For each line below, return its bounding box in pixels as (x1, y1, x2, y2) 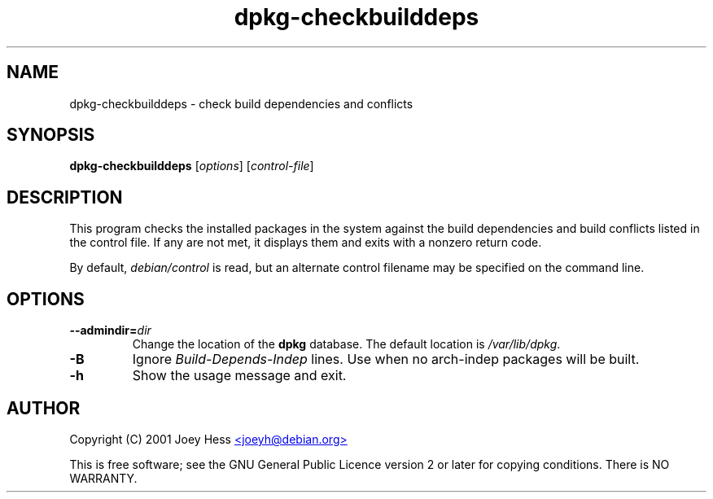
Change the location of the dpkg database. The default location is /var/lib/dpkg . (132, 337, 561, 352)
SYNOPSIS (7, 125, 95, 146)
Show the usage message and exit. (132, 367, 347, 384)
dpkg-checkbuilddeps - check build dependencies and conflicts (69, 96, 413, 111)
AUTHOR (7, 397, 81, 418)
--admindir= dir (69, 323, 151, 338)
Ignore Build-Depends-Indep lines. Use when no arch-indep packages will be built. (132, 351, 640, 368)
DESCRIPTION (7, 186, 123, 208)
